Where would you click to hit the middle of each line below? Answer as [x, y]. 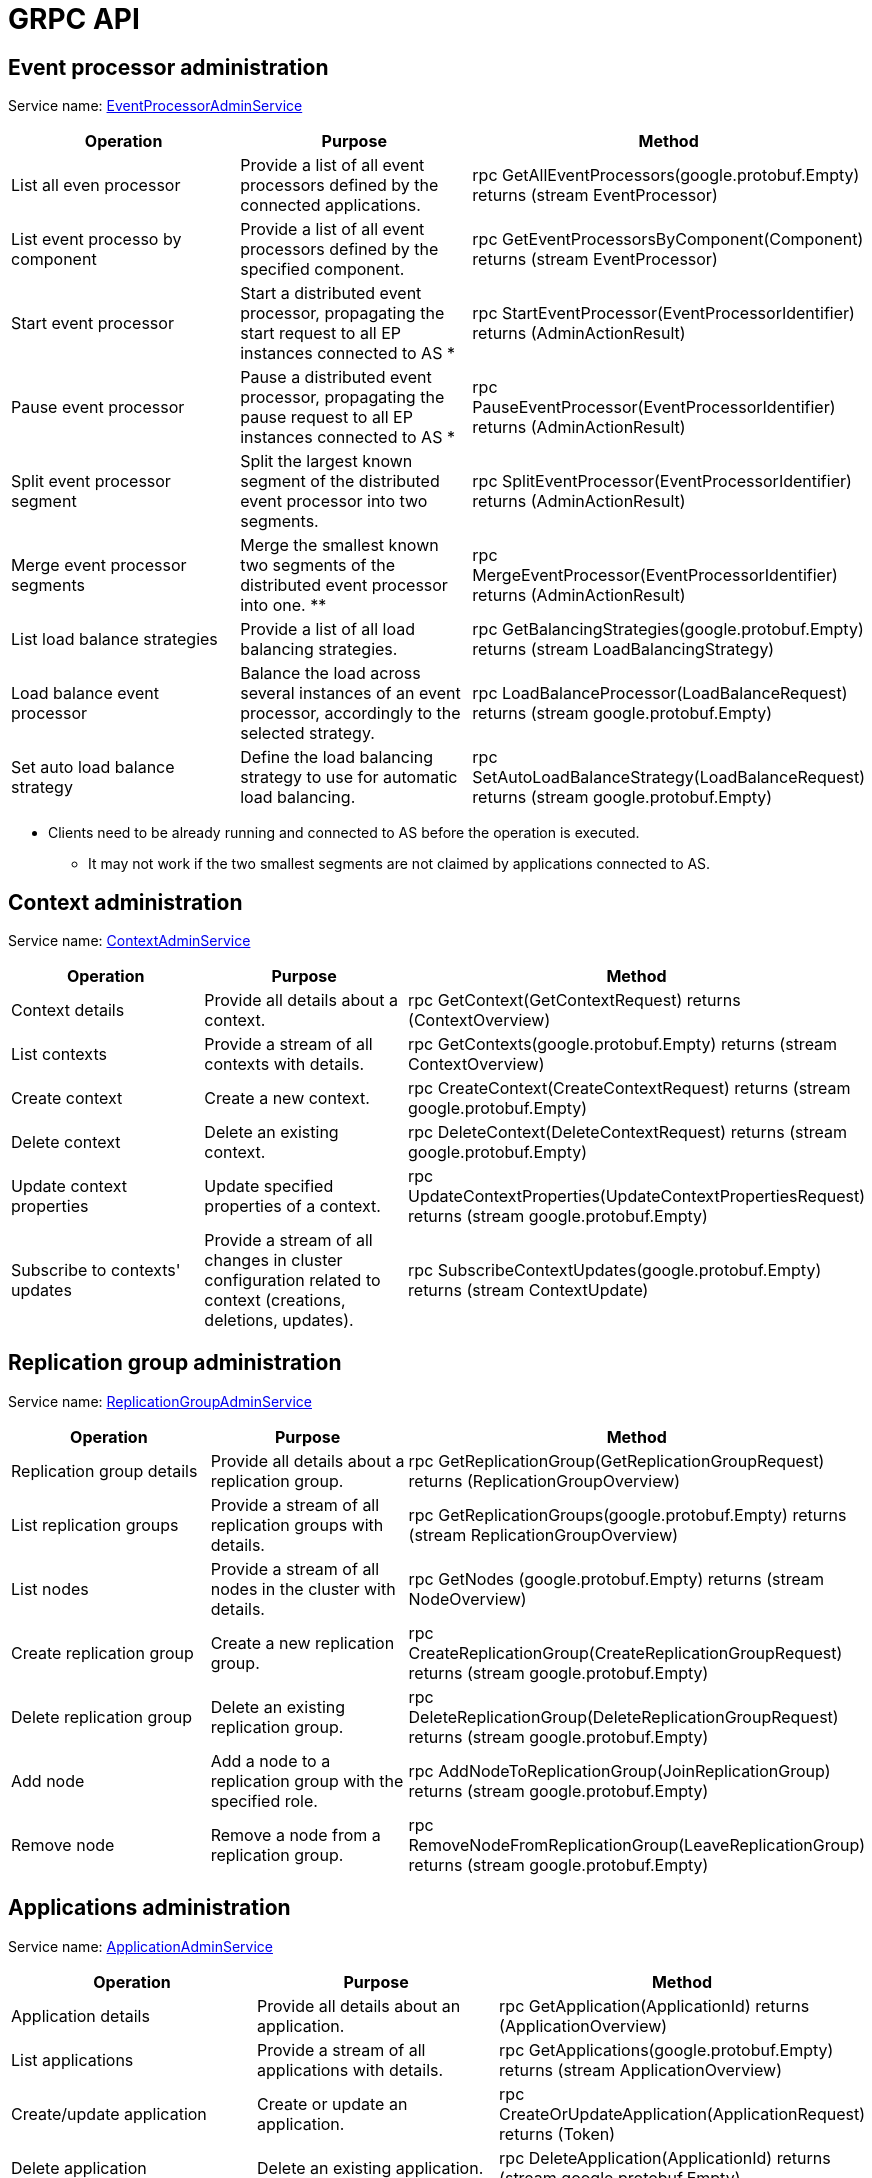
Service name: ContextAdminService [129, 941]
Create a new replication [302, 1642]
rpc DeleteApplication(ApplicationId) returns [665, 2157]
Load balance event [85, 693]
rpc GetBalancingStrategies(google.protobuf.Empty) [668, 629]
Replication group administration [175, 1363]
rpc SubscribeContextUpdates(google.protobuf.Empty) [615, 1270]
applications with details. [350, 2069]
